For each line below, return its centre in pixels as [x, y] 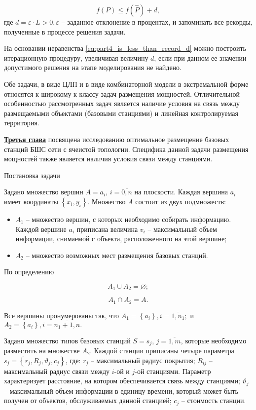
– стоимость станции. [214, 400]
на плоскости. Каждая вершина [181, 192]
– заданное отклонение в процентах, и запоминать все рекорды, [157, 22]
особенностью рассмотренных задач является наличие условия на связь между [122, 103]
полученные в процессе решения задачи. [65, 31]
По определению [29, 272]
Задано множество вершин [44, 192]
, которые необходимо [214, 340]
